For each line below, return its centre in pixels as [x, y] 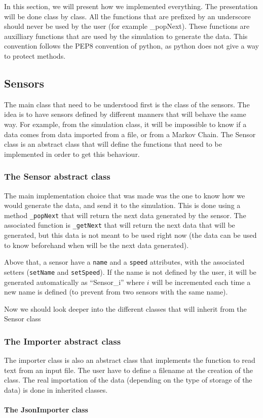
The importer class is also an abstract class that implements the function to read [130, 360]
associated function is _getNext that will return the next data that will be [120, 225]
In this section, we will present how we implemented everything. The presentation [131, 6]
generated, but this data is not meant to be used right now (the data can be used [130, 235]
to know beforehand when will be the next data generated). [97, 245]
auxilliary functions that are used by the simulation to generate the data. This [126, 36]
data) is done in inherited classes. [56, 389]
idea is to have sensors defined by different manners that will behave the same [125, 114]
